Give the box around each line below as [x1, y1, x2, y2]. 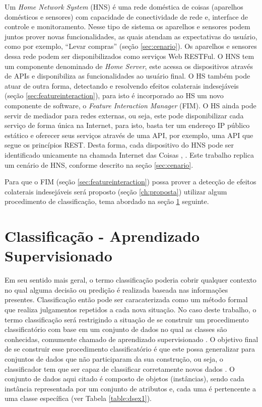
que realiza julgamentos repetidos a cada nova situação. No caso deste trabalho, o [5, 304, 256, 314]
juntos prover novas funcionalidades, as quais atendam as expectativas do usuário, [5, 31, 257, 41]
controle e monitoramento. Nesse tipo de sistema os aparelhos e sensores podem [5, 21, 250, 32]
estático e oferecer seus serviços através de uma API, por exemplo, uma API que [5, 129, 253, 140]
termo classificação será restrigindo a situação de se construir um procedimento [5, 314, 249, 324]
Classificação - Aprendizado [5, 226, 200, 246]
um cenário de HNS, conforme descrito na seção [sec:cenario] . [5, 159, 193, 170]
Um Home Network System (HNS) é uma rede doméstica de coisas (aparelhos [5, 2, 243, 12]
